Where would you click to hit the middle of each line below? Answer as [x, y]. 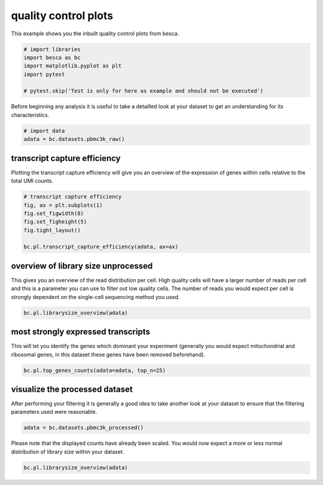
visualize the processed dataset [72, 389]
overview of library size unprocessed [82, 266]
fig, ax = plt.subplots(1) [63, 205]
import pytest [44, 74]
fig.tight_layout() [52, 230]
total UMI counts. [32, 181]
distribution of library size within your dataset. [68, 452]
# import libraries [52, 49]
